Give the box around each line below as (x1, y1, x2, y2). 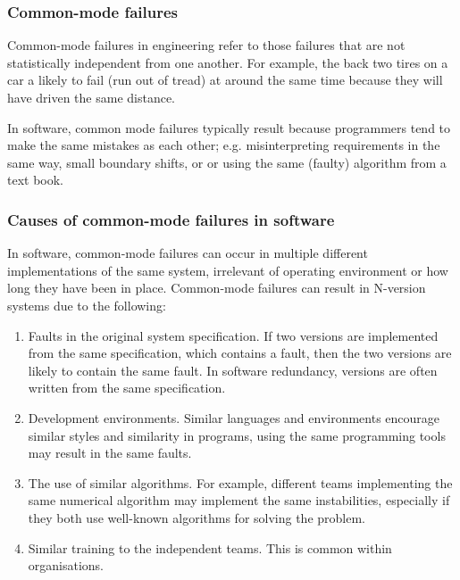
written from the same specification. (28, 378, 226, 397)
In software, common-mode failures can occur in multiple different (7, 244, 368, 262)
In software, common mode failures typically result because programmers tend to (7, 118, 451, 137)
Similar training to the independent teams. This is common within (28, 538, 392, 557)
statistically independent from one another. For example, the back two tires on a (7, 53, 448, 71)
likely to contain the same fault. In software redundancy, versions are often (28, 360, 438, 379)
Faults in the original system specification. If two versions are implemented (28, 326, 439, 344)
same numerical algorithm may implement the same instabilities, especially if (28, 491, 450, 510)
